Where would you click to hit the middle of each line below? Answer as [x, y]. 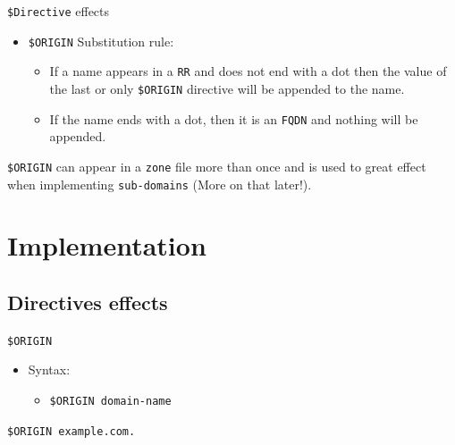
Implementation [107, 245]
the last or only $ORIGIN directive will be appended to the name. [227, 88]
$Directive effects [59, 11]
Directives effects [88, 302]
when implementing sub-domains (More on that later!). [160, 184]
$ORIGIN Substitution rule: [101, 41]
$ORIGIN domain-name [110, 402]
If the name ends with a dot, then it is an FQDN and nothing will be [234, 118]
